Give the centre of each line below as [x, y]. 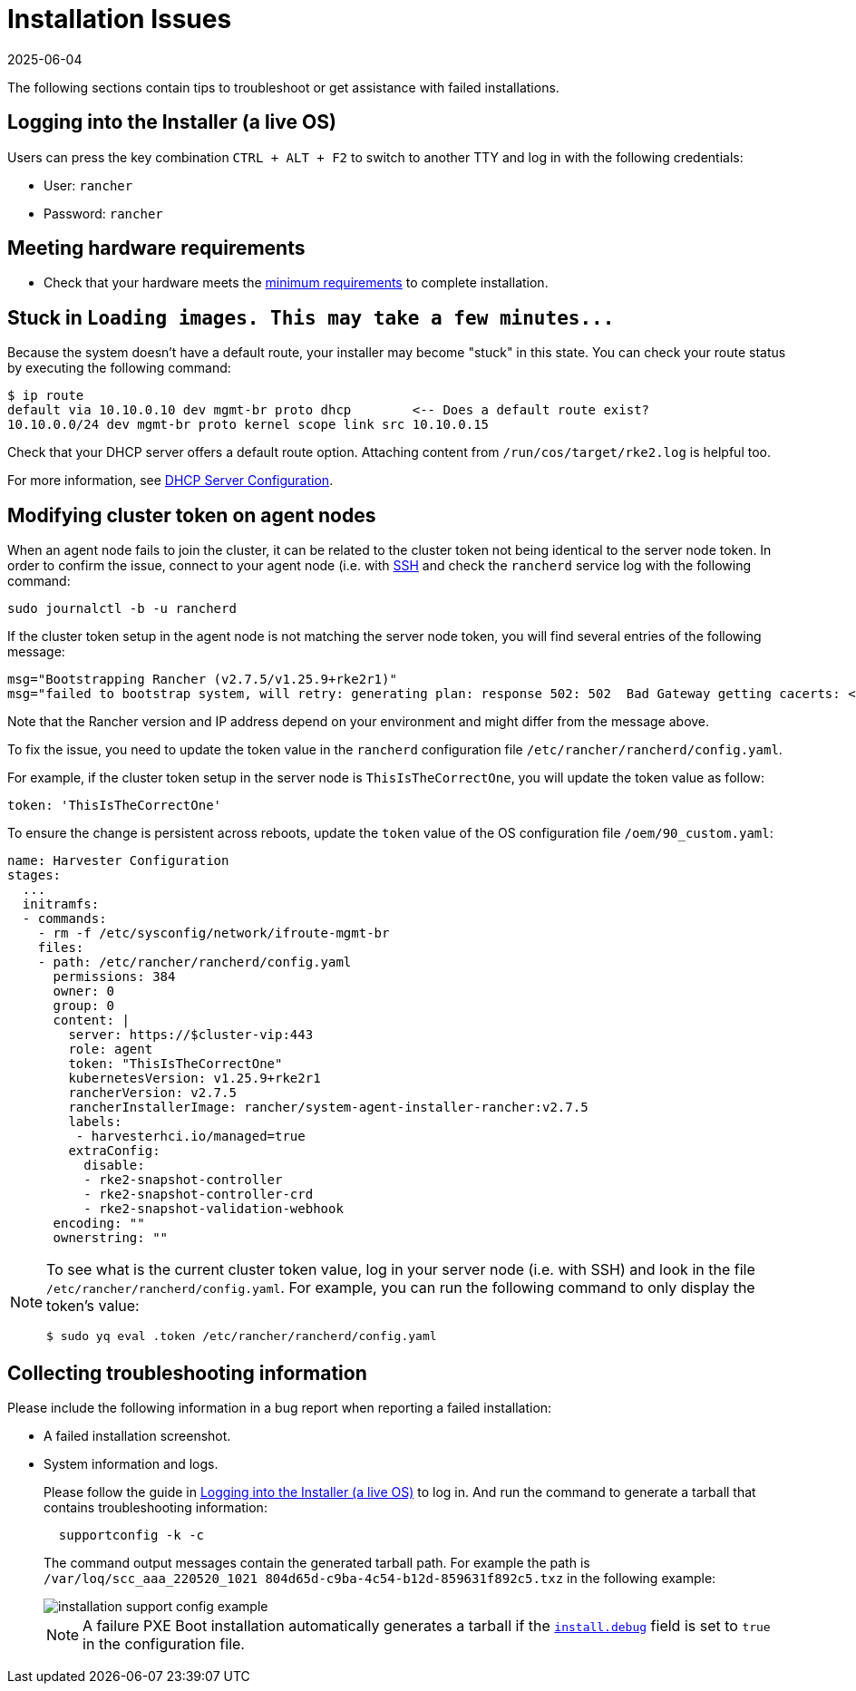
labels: [95, 1122]
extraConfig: [114, 1151]
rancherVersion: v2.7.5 [152, 1093]
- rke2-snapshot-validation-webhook [214, 1209]
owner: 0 [84, 991]
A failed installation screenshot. [137, 1435]
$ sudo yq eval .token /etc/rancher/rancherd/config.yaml [242, 1336]
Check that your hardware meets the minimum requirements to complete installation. [296, 283]
